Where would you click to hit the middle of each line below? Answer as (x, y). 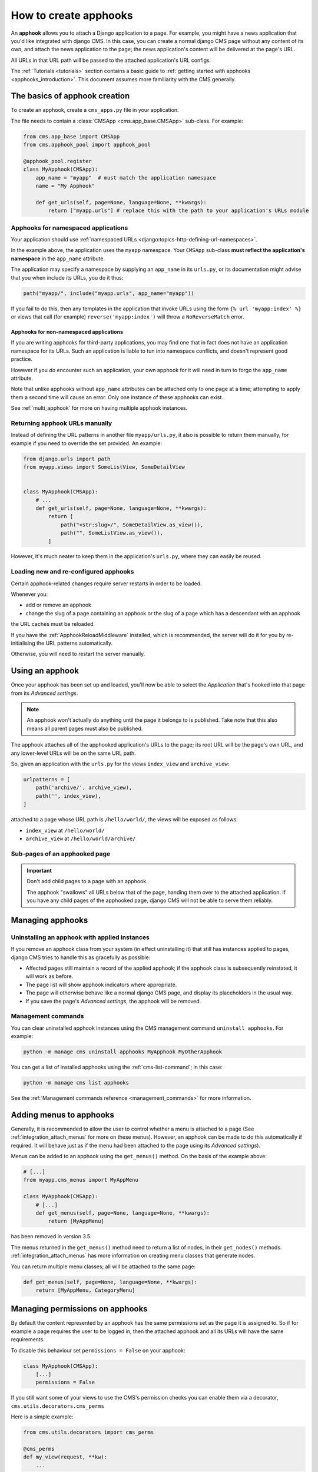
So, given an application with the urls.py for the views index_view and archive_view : (120, 764)
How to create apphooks (72, 15)
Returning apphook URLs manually (62, 423)
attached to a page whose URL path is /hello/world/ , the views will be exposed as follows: (125, 820)
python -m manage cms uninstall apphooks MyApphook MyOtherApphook (123, 1052)
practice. (21, 359)
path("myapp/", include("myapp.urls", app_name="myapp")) (109, 293)
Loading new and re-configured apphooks (72, 572)
